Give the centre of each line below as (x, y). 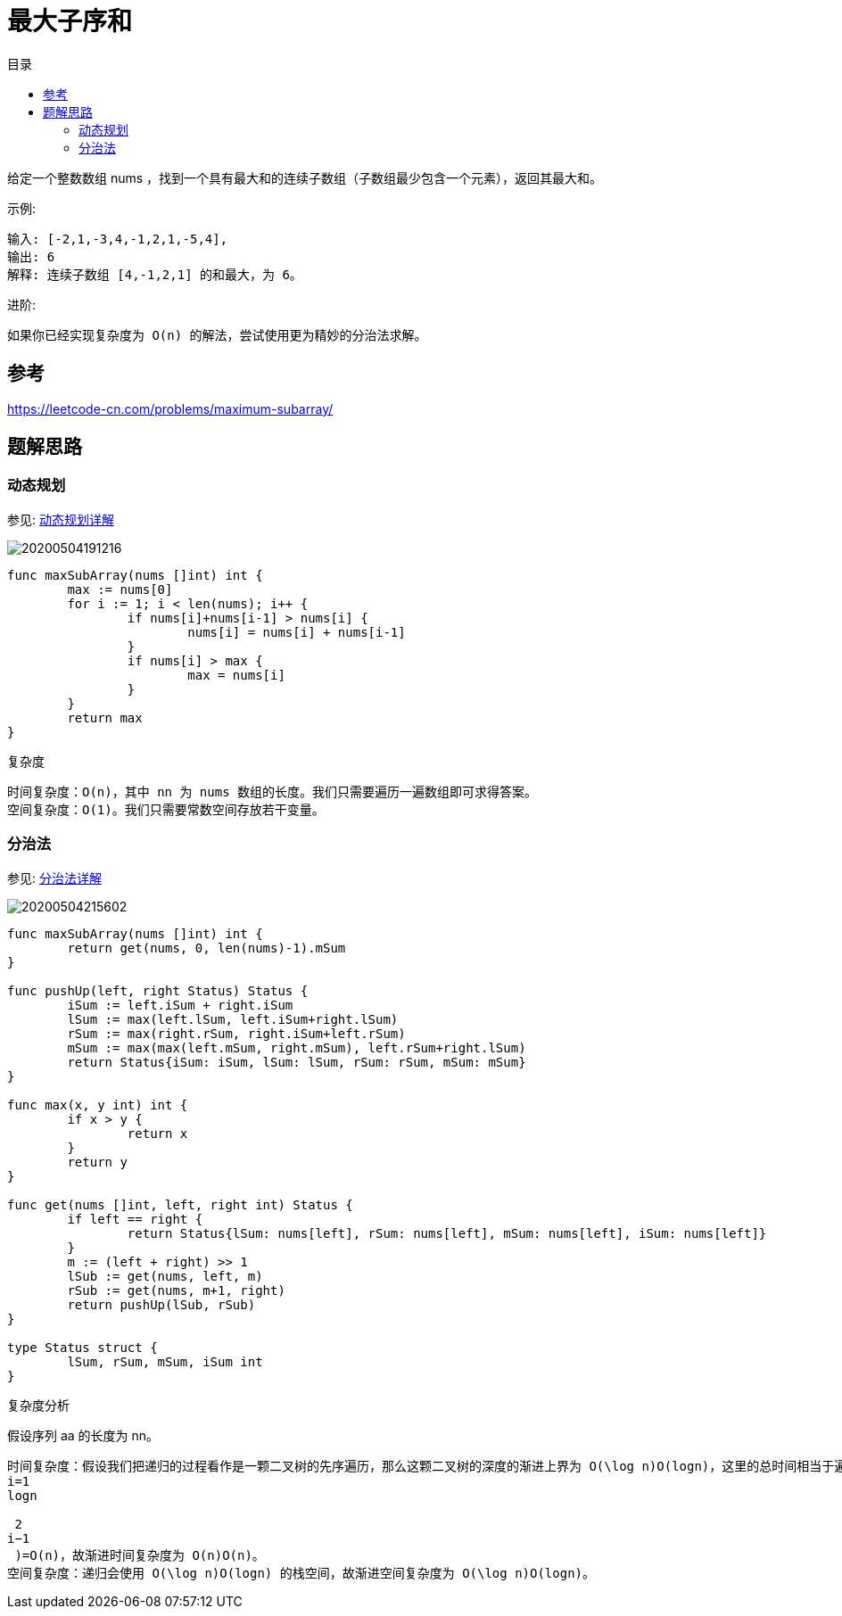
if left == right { (135, 1219)
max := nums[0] (120, 589)
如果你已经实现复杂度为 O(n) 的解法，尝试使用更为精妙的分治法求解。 (217, 335)
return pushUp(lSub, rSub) (161, 1304)
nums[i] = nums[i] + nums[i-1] (297, 632)
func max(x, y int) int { (98, 1105)
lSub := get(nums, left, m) (165, 1276)
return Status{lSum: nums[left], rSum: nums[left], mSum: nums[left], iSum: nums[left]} (447, 1233)
